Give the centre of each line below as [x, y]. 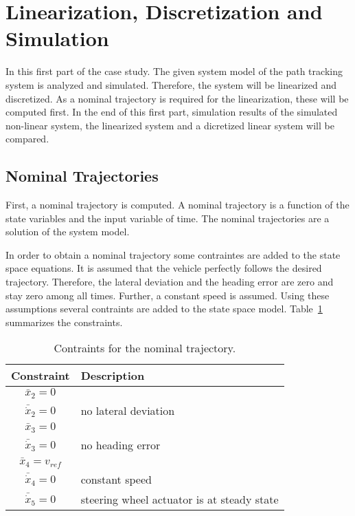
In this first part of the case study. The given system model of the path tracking [174, 71]
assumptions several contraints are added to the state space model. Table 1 [164, 309]
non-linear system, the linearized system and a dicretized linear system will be [170, 125]
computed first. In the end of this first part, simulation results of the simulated [172, 112]
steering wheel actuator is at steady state [180, 499]
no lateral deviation [128, 411]
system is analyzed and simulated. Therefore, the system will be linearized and [171, 84]
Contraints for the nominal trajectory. [145, 348]
